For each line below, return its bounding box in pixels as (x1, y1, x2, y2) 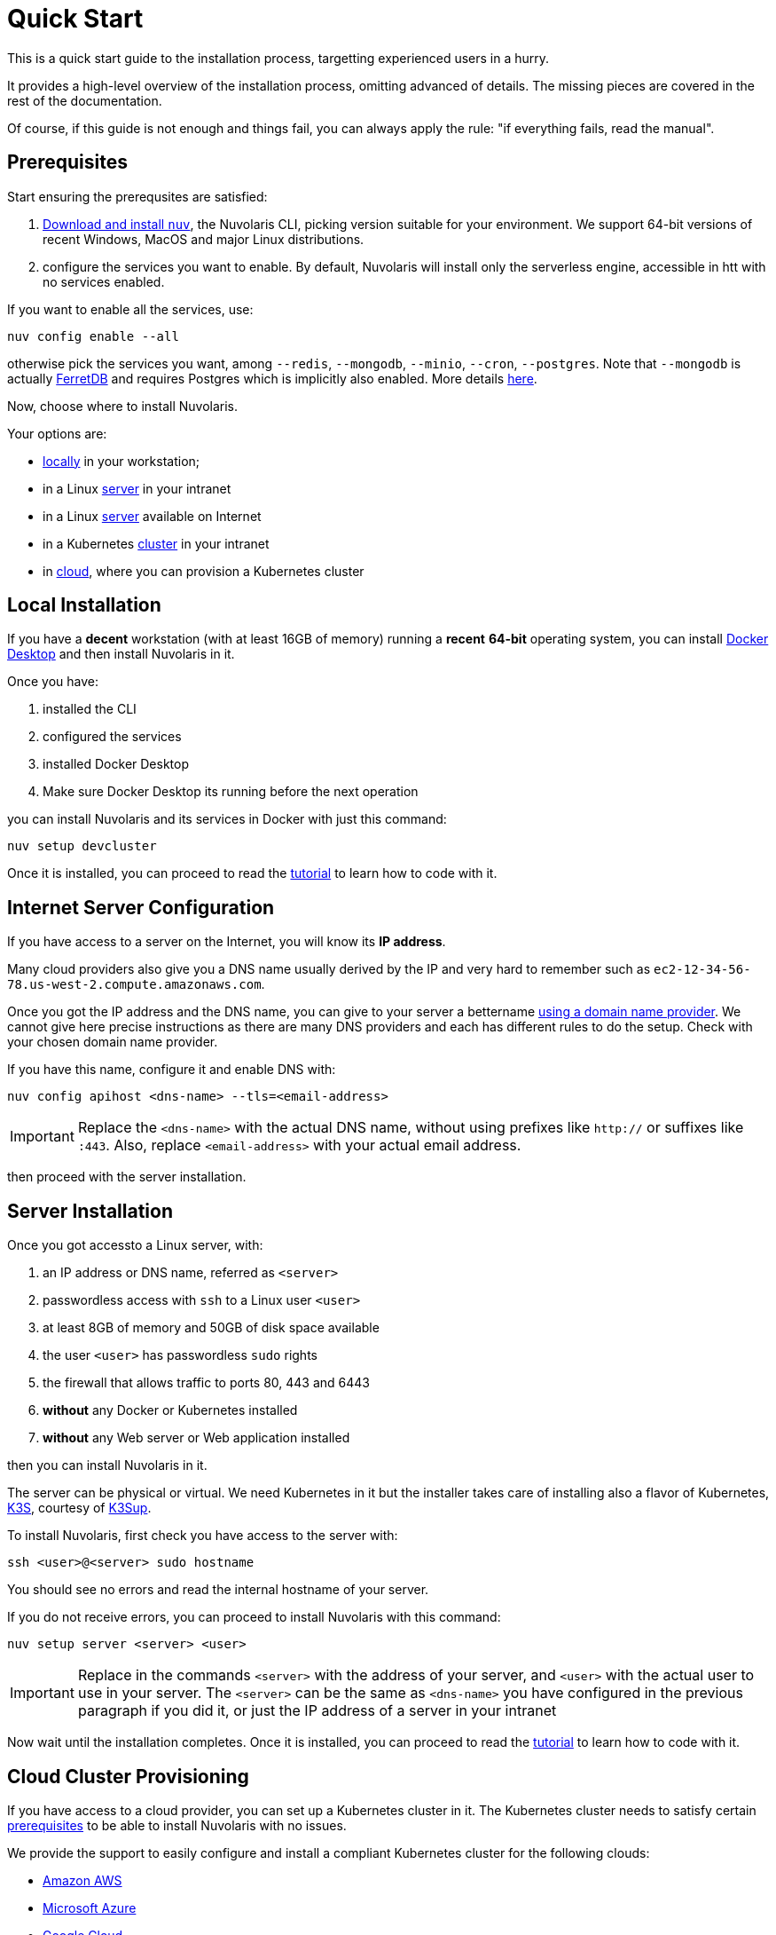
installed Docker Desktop (43, 756, 189, 772)
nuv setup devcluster (7, 839, 157, 854)
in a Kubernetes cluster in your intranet (43, 535, 270, 551)
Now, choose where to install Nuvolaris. (7, 398, 239, 414)
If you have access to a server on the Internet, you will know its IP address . (7, 934, 446, 950)
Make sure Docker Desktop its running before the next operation (43, 784, 419, 800)
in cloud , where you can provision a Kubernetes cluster (43, 563, 364, 579)
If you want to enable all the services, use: (7, 301, 254, 317)
